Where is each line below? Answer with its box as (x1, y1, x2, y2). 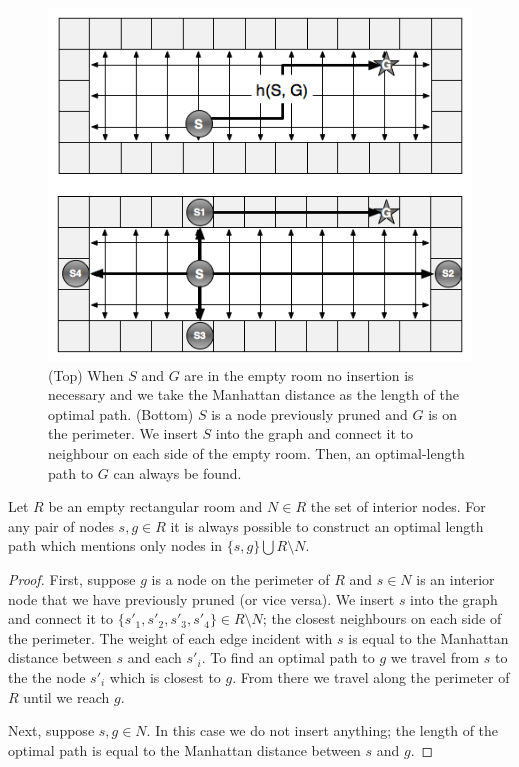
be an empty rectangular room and (48, 496, 263, 517)
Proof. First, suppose (8, 568, 136, 589)
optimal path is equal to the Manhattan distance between (8, 739, 361, 760)
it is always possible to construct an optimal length (170, 515, 484, 536)
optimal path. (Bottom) (48, 403, 194, 424)
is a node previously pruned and (211, 403, 408, 424)
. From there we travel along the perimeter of (232, 666, 510, 687)
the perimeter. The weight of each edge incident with (8, 627, 333, 648)
